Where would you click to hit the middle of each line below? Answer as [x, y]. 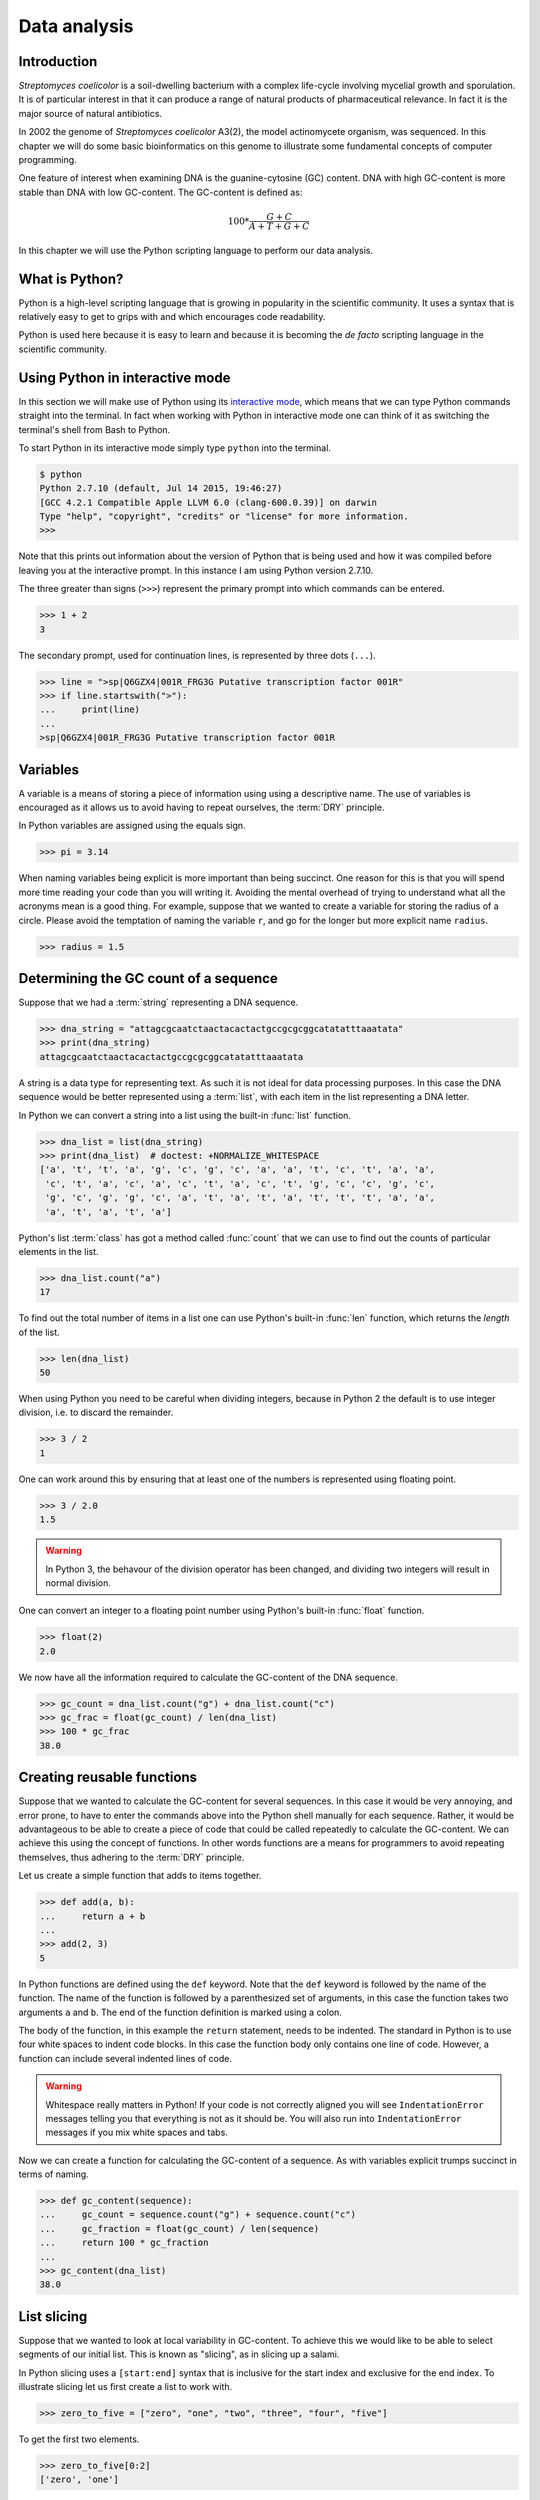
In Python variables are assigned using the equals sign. [132, 826]
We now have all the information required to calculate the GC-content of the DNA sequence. [208, 1677]
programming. [47, 160]
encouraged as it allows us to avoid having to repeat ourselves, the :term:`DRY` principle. [201, 807]
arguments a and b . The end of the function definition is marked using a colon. [180, 2012]
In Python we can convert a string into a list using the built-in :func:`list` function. [185, 1115]
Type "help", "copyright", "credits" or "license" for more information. [224, 516]
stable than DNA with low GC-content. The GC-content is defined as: [160, 192]
